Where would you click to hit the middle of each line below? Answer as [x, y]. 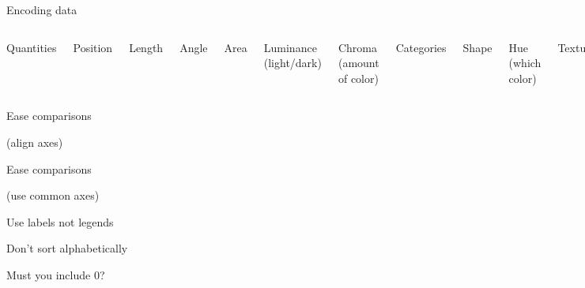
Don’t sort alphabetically [67, 248]
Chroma [357, 47]
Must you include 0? [56, 274]
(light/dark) [292, 63]
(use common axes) [53, 195]
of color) [358, 78]
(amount [359, 63]
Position [93, 47]
